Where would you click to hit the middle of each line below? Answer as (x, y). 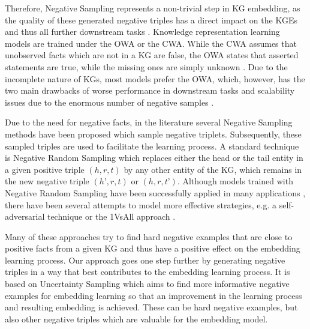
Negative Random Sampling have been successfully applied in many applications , (155, 192)
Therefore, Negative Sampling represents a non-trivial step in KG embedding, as (153, 8)
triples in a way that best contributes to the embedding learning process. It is (148, 272)
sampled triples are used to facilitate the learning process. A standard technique (152, 146)
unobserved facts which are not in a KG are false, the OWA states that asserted (152, 55)
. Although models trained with (235, 181)
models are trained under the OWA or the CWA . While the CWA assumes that (151, 43)
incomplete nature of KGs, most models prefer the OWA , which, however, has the (155, 78)
